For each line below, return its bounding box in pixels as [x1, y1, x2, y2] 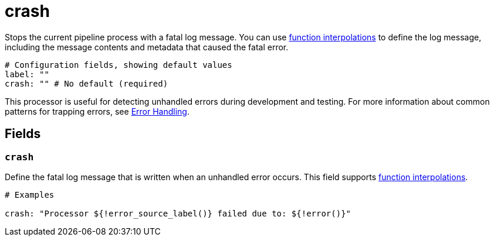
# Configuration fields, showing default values [5, 60, 232, 70]
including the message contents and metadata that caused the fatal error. [5, 42, 289, 52]
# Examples [5, 190, 55, 199]
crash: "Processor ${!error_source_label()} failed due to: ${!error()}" [5, 208, 351, 218]
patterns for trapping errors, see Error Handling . [5, 106, 190, 116]
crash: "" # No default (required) [5, 78, 168, 88]
